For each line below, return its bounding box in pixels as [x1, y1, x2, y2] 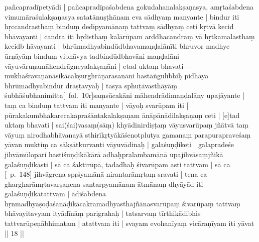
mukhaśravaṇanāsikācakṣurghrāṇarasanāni [5, 70, 135, 81]
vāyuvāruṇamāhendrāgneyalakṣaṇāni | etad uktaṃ [5, 60, 159, 71]
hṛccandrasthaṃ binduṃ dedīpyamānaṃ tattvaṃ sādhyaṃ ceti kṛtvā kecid [5, 21, 234, 32]
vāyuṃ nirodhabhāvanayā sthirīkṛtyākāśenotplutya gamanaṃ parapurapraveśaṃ [5, 129, 251, 140]
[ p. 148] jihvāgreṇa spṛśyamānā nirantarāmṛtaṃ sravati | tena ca [5, 169, 207, 179]
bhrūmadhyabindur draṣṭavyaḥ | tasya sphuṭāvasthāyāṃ [5, 80, 177, 90]
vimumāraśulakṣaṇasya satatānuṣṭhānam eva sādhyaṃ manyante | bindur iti [5, 11, 239, 22]
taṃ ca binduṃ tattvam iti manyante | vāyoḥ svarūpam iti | [5, 99, 189, 110]
